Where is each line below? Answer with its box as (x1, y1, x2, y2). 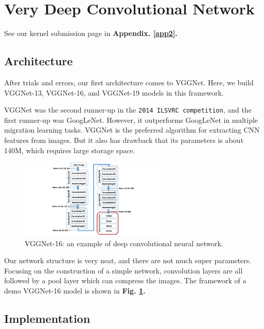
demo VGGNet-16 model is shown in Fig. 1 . (4, 285, 146, 296)
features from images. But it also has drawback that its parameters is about (4, 134, 243, 145)
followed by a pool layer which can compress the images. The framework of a (4, 275, 247, 286)
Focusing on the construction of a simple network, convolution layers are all (4, 265, 243, 276)
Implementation (4, 310, 91, 326)
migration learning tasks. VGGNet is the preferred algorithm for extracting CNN (4, 124, 260, 135)
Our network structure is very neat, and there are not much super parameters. (4, 255, 252, 266)
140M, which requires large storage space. (4, 144, 135, 155)
